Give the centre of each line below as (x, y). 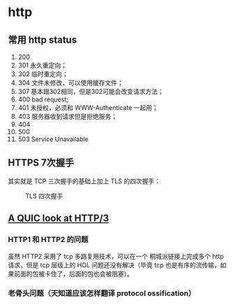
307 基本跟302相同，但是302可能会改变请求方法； (91, 91)
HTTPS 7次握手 (41, 163)
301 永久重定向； (42, 65)
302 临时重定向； (43, 74)
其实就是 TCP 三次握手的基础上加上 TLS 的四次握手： (84, 181)
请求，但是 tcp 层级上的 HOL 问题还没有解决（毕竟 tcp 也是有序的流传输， (114, 265)
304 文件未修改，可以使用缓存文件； (71, 83)
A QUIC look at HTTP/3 (59, 219)
